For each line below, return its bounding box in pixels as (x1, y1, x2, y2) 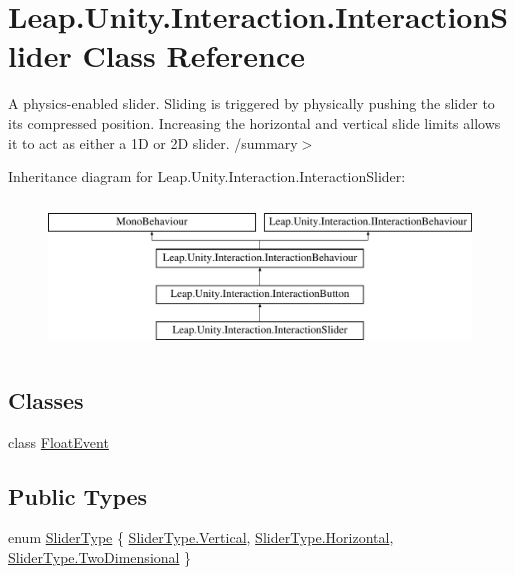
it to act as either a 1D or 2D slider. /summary (8, 132, 298, 153)
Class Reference (82, 35, 305, 76)
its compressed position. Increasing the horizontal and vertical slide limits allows (8, 112, 501, 133)
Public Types (8, 480, 148, 511)
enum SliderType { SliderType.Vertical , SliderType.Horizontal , (8, 527, 394, 548)
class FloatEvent (8, 431, 109, 452)
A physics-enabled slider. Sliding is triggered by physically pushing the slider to (8, 93, 495, 114)
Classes (8, 384, 84, 415)
